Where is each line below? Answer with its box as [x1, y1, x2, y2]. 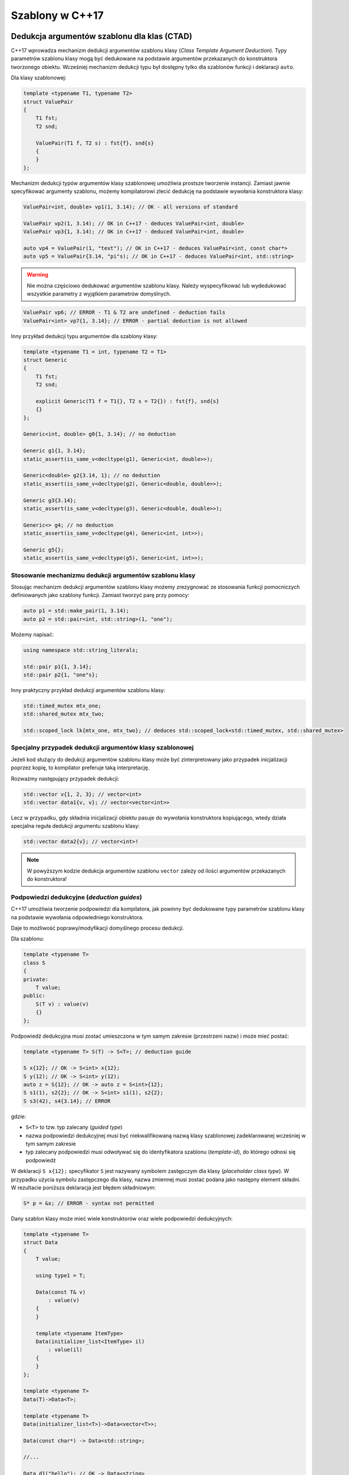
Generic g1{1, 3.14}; [23, 447, 86, 454]
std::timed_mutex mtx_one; [23, 702, 101, 709]
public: [23, 992, 45, 999]
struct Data [23, 1239, 58, 1246]
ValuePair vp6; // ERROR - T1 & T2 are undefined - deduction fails [23, 309, 226, 316]
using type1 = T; [35, 1272, 86, 1279]
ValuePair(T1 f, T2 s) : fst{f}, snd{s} [35, 139, 154, 146]
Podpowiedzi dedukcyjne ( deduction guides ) [11, 893, 143, 901]
